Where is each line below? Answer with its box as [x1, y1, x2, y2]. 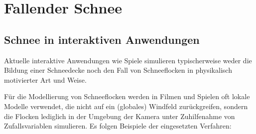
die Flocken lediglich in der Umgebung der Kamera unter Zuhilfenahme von [4, 111, 235, 121]
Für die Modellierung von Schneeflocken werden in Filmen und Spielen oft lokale [4, 91, 250, 102]
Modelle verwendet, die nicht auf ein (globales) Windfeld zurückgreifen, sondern [4, 101, 248, 111]
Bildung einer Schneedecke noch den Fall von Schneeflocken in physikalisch [4, 65, 232, 75]
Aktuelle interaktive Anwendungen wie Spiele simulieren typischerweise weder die [4, 55, 252, 65]
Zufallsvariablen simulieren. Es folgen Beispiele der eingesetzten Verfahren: [4, 121, 232, 131]
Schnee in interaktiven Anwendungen [4, 31, 200, 47]
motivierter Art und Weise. [4, 74, 87, 85]
